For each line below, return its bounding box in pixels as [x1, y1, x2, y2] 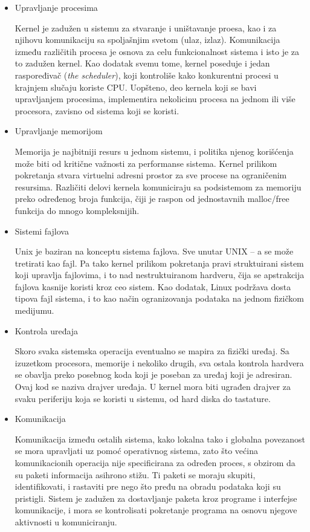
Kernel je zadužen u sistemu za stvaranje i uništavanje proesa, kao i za [15, 21, 277, 34]
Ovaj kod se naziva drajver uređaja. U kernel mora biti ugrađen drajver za [15, 380, 291, 393]
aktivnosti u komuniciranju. [15, 515, 117, 528]
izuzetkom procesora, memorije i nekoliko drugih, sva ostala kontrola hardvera [15, 356, 304, 369]
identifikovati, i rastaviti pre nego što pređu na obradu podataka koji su [15, 480, 281, 493]
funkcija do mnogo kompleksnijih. [15, 204, 140, 216]
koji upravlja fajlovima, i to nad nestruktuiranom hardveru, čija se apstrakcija [15, 268, 305, 281]
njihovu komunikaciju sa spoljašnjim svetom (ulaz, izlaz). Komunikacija [15, 33, 280, 46]
